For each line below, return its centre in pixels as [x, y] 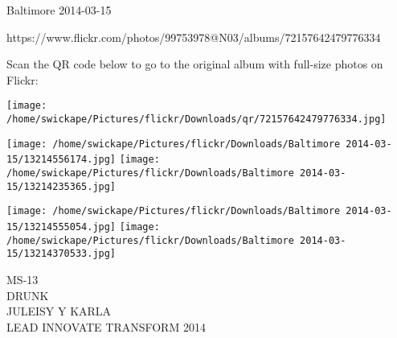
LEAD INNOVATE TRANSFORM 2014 [106, 326]
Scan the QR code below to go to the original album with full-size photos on [195, 64]
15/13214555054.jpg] [61, 227]
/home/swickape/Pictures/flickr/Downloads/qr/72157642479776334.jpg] [196, 120]
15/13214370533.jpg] [61, 254]
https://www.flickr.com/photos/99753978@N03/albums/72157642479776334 [194, 37]
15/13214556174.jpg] [61, 160]
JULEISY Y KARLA [59, 311]
